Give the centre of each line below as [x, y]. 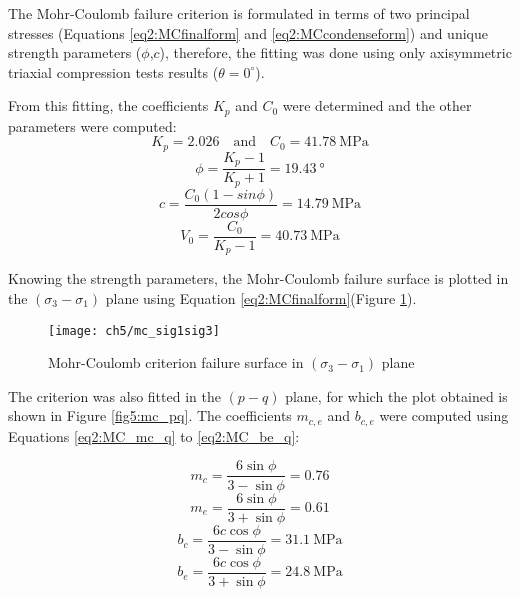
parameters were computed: [92, 125]
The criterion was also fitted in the [114, 395]
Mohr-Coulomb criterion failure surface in [176, 362]
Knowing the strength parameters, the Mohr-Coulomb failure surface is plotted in [258, 278]
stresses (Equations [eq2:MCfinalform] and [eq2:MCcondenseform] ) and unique [248, 32]
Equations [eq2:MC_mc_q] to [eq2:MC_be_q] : [154, 435]
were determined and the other [377, 105]
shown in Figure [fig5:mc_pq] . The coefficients [150, 415]
